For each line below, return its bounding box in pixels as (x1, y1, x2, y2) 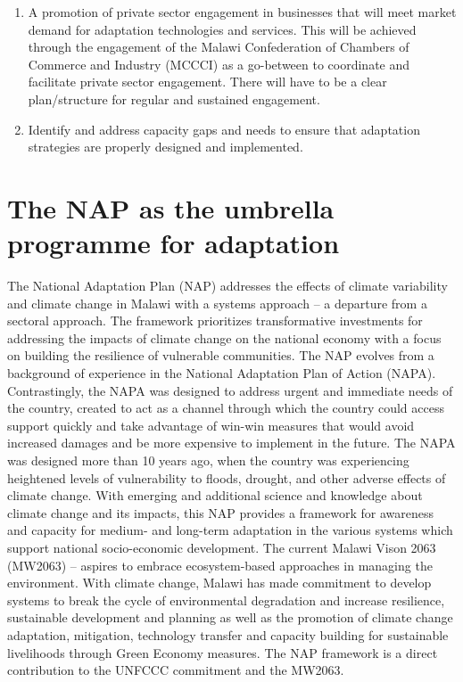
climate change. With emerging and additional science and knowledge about (7, 486, 423, 505)
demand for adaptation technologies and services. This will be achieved (28, 20, 417, 38)
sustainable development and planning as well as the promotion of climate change (7, 608, 453, 627)
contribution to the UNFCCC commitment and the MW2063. (7, 661, 344, 679)
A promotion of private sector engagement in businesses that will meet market (28, 3, 457, 21)
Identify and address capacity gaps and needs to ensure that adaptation (28, 119, 420, 138)
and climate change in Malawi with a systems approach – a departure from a (7, 293, 427, 312)
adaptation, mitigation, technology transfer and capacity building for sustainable (7, 625, 449, 644)
